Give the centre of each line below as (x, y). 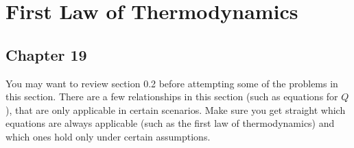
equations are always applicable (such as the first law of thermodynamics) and (170, 123)
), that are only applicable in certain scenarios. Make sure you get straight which (176, 109)
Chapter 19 (46, 54)
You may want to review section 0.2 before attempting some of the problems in (172, 83)
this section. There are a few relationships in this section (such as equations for (172, 97)
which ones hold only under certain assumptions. (108, 136)
